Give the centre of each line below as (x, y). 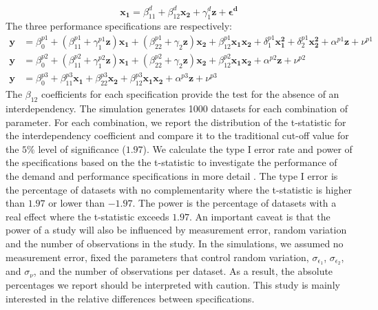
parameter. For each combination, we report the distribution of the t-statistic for (176, 122)
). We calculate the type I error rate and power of (248, 148)
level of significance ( (82, 148)
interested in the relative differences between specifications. (130, 298)
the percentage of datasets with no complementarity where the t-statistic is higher (179, 189)
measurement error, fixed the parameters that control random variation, (157, 257)
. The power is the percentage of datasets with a (234, 203)
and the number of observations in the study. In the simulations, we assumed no (175, 244)
